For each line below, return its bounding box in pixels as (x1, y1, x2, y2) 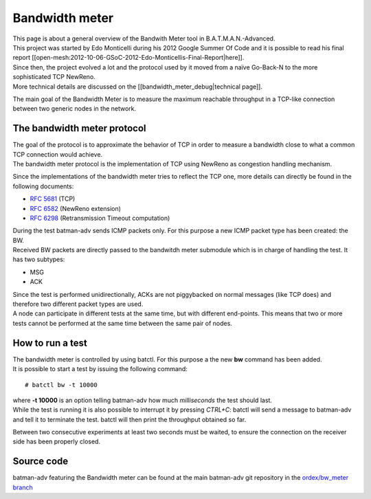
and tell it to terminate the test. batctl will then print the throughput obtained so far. (12, 415, 247, 423)
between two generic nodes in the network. (12, 104, 137, 113)
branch (12, 483, 34, 491)
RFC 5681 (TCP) (30, 195, 76, 203)
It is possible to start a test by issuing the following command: (12, 365, 188, 373)
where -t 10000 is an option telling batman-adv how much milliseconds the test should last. (12, 396, 273, 404)
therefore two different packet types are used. (12, 300, 144, 309)
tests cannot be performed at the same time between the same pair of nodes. (12, 319, 233, 327)
